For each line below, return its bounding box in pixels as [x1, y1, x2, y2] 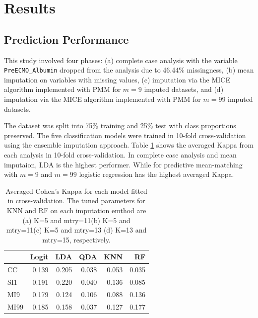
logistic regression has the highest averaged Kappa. [79, 169, 234, 179]
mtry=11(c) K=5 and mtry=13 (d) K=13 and [6, 225, 147, 235]
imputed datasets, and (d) [144, 84, 224, 94]
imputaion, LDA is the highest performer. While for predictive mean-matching [4, 159, 243, 169]
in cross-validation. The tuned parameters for [7, 195, 145, 206]
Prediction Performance [4, 31, 129, 47]
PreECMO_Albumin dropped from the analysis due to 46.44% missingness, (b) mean [4, 65, 254, 75]
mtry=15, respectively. [42, 234, 111, 244]
